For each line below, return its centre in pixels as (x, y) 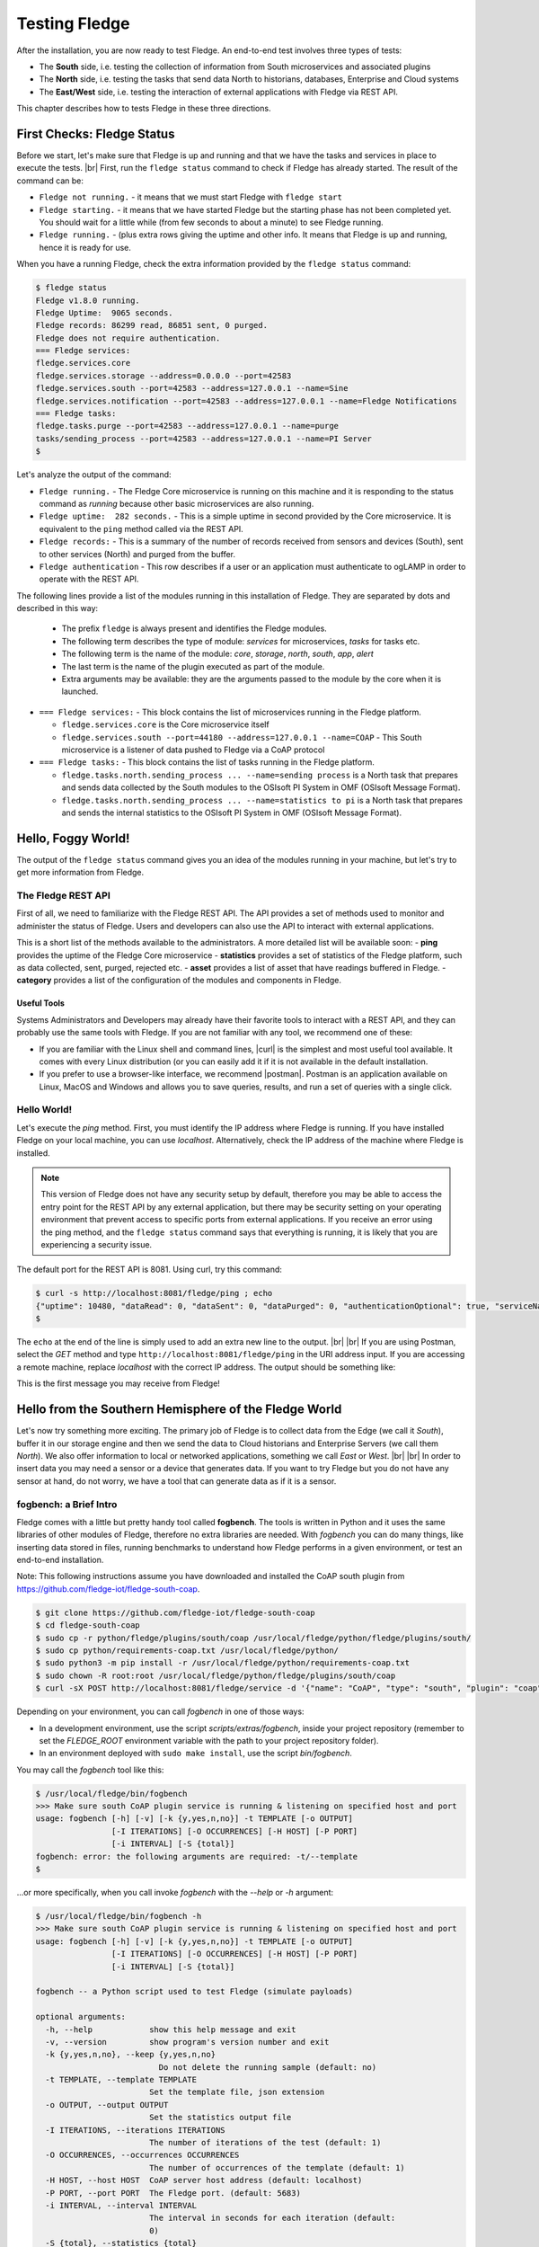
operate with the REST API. (89, 579)
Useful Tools (40, 1003)
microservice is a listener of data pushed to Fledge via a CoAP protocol (193, 750)
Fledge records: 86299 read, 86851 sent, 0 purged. (152, 325)
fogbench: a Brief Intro (67, 1504)
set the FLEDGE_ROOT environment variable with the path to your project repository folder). (209, 1740)
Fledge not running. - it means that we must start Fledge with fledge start (191, 197)
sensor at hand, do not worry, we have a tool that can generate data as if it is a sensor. (177, 1481)
